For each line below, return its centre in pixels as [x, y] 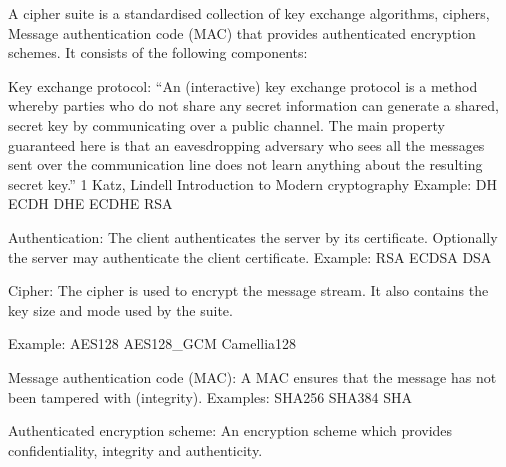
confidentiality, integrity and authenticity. [135, 449]
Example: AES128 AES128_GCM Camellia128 [152, 343]
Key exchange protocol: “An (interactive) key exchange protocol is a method [243, 85]
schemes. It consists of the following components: [158, 52]
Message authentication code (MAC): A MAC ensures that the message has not [252, 376]
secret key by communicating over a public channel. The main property [226, 124]
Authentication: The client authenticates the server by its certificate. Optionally [253, 236]
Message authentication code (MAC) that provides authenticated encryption [242, 32]
